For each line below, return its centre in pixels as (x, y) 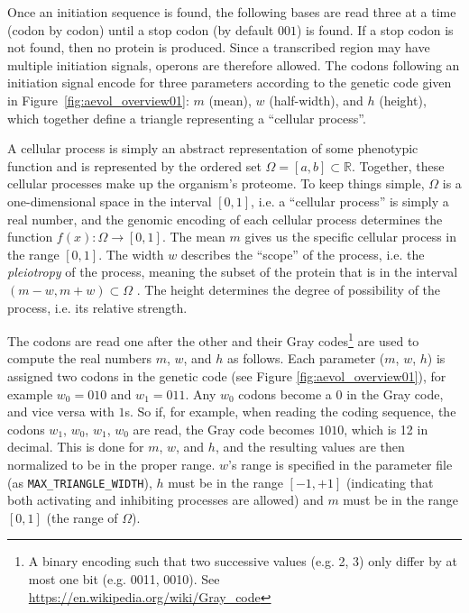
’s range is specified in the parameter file (340, 464)
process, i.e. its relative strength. (97, 307)
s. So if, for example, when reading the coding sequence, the (290, 412)
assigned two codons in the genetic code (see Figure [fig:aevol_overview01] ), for (227, 375)
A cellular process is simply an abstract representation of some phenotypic (213, 148)
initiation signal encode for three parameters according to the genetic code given (230, 82)
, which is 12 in (386, 429)
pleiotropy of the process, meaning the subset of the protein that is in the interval (233, 272)
